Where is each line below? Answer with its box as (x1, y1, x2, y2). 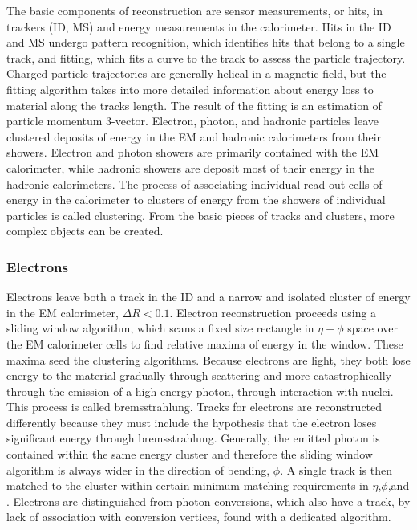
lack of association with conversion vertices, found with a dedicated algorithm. (6, 508, 391, 525)
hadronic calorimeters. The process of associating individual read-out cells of (6, 175, 383, 192)
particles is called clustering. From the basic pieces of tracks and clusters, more (6, 206, 395, 223)
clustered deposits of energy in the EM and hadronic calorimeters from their (6, 128, 382, 145)
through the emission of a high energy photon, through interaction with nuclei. (6, 382, 394, 399)
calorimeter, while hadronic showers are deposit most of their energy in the (6, 159, 375, 176)
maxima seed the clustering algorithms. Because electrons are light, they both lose (6, 351, 411, 368)
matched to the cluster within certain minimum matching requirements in (6, 477, 369, 494)
